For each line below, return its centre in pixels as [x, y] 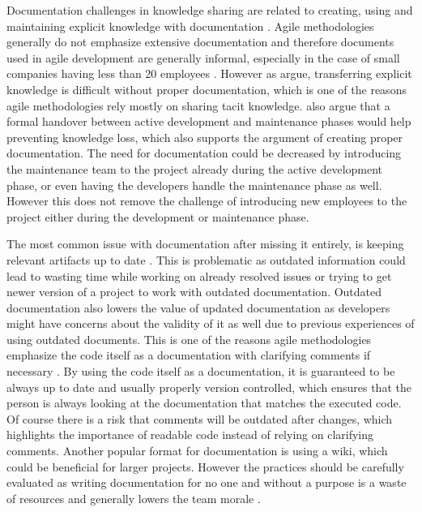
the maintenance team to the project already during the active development [195, 168]
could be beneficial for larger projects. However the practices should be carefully [205, 466]
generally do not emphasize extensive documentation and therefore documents [200, 42]
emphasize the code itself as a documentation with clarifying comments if [189, 355]
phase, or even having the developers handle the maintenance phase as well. [194, 185]
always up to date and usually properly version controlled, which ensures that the [209, 387]
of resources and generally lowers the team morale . [134, 498]
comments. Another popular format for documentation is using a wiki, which [197, 451]
